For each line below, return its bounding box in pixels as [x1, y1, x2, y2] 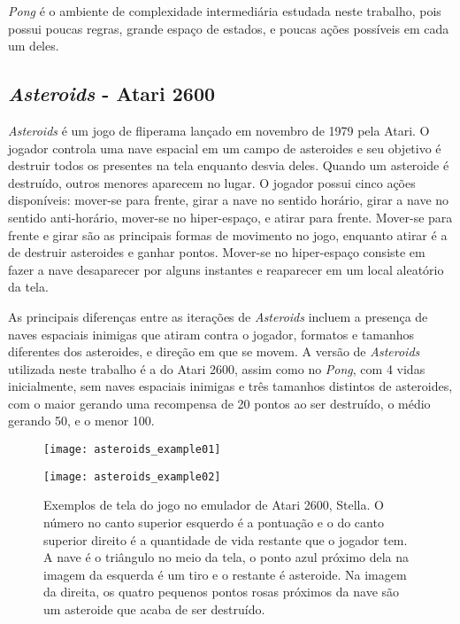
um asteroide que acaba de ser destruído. [43, 599, 265, 618]
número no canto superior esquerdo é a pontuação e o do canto [43, 512, 384, 531]
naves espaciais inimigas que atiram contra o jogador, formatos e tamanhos [8, 324, 415, 343]
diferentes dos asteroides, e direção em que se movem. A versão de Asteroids [8, 342, 420, 361]
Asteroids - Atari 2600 [8, 80, 216, 107]
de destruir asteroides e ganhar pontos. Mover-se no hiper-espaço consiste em [8, 243, 425, 261]
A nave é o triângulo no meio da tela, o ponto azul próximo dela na [43, 548, 410, 566]
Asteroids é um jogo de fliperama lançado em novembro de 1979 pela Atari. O [8, 121, 430, 139]
